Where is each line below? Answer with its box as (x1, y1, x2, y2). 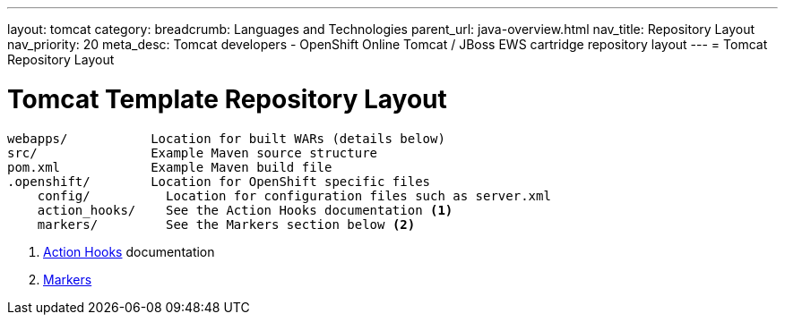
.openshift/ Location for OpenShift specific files (7, 174, 431, 189)
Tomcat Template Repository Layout (7, 83, 447, 114)
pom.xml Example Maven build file (7, 159, 332, 174)
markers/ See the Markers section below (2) (37, 216, 416, 232)
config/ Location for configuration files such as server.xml (37, 188, 551, 203)
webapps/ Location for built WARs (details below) (7, 131, 445, 146)
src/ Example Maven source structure (7, 145, 378, 160)
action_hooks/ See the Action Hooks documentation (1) (37, 202, 453, 217)
